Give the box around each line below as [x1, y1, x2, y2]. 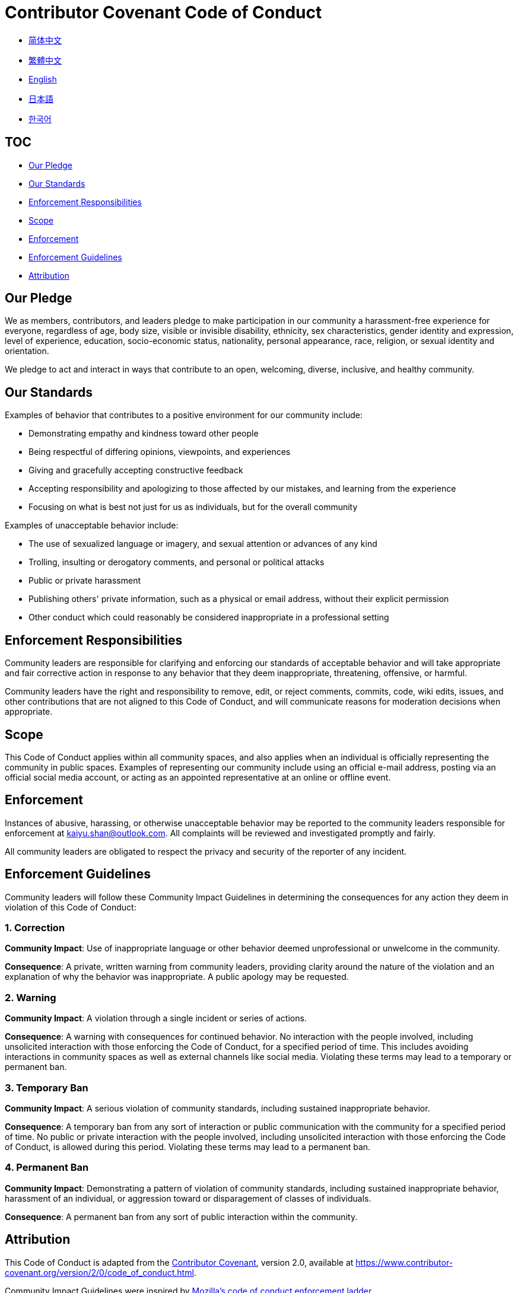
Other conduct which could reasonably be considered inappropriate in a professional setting [28, 612, 389, 623]
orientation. [5, 346, 49, 356]
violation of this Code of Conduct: [5, 902, 136, 912]
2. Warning [5, 991, 56, 1004]
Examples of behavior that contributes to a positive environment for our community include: [5, 410, 363, 421]
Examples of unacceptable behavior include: [5, 520, 179, 531]
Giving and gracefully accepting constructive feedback [28, 465, 243, 476]
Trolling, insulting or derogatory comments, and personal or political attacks [28, 557, 325, 568]
